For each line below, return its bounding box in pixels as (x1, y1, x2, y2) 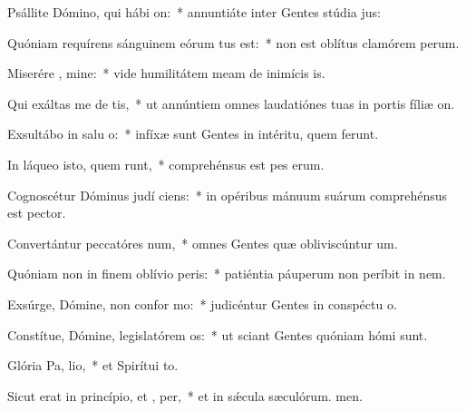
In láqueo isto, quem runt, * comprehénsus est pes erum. (7, 154, 325, 173)
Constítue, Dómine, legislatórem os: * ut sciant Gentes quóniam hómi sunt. (7, 325, 428, 344)
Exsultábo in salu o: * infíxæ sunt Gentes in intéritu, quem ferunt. (7, 124, 379, 143)
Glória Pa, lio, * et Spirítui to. (7, 356, 179, 375)
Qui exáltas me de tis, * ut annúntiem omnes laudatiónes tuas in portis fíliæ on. (7, 93, 455, 113)
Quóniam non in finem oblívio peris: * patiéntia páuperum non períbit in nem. (7, 264, 446, 283)
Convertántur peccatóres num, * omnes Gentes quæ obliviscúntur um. (7, 233, 398, 252)
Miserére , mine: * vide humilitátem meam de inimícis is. (7, 64, 325, 83)
